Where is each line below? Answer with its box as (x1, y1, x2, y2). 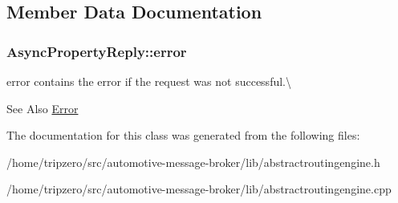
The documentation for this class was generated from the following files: (6, 127, 360, 144)
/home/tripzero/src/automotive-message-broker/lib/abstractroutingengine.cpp (6, 181, 392, 197)
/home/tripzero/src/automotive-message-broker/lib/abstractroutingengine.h (6, 153, 380, 170)
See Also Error (6, 99, 79, 116)
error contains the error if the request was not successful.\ (6, 73, 291, 89)
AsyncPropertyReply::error (6, 41, 187, 61)
